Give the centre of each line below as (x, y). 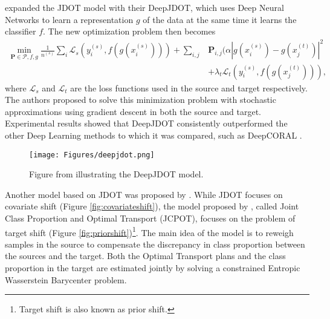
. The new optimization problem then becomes (129, 31)
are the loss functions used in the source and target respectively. (189, 87)
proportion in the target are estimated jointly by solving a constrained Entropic (153, 268)
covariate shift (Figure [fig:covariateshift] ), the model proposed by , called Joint (152, 206)
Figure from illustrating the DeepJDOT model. (116, 174)
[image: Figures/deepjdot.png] (92, 155)
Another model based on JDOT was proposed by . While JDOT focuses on (144, 194)
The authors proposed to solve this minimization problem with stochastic (141, 100)
